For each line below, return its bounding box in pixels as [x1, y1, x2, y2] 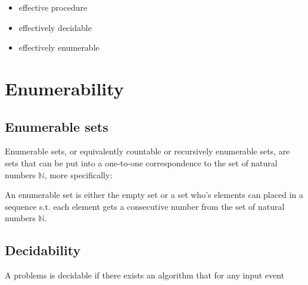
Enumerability [5, 76, 124, 100]
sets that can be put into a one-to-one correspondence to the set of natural [5, 156, 278, 169]
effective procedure [18, 1, 88, 13]
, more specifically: [44, 168, 113, 181]
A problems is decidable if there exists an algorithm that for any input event [5, 269, 285, 281]
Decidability [5, 241, 81, 259]
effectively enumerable [18, 41, 99, 54]
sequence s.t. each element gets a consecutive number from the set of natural [5, 200, 285, 212]
